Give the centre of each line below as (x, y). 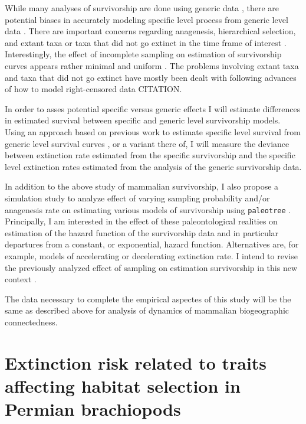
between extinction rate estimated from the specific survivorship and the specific (150, 155)
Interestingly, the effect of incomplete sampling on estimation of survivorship (143, 54)
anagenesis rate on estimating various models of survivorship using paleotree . (148, 209)
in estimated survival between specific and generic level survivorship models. (143, 120)
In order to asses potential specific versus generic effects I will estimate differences (153, 108)
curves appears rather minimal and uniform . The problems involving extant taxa (152, 65)
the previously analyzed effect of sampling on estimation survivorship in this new (151, 267)
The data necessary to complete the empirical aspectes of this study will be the (148, 299)
